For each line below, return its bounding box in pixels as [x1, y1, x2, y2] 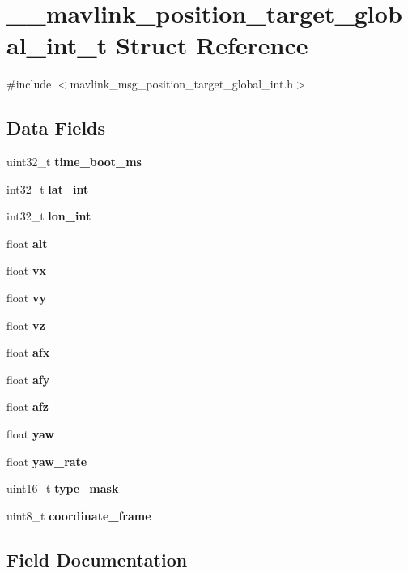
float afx [6, 344, 50, 361]
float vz [6, 316, 45, 333]
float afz [6, 398, 49, 415]
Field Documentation [6, 546, 188, 571]
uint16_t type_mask [6, 480, 119, 497]
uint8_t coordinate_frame [6, 507, 151, 524]
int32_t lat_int [6, 180, 89, 197]
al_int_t [6, 28, 108, 62]
